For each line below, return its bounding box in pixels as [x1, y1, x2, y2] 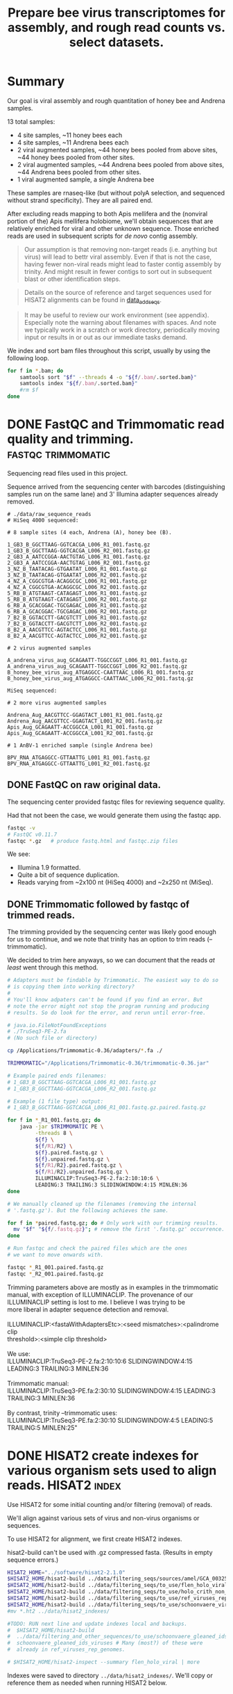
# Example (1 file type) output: [7, 1097, 104, 1105]
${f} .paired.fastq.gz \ [35, 1149, 104, 1156]
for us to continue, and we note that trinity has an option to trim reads [7, 935, 206, 944]
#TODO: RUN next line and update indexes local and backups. [7, 1620, 188, 1627]
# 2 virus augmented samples [7, 645, 92, 652]
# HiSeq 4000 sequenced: [7, 517, 79, 524]
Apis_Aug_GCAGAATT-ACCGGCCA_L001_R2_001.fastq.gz [7, 730, 154, 737]
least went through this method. [7, 963, 98, 971]
